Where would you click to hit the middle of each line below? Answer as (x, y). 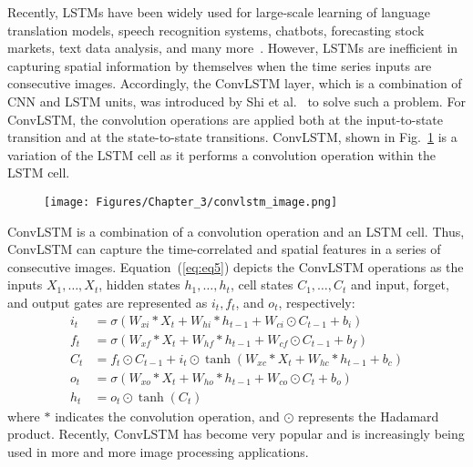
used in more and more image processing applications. (158, 451)
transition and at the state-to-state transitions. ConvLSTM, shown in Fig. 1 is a (232, 137)
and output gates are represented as (108, 302)
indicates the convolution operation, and (167, 416)
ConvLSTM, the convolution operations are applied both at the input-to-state (226, 119)
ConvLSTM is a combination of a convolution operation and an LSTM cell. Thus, (236, 231)
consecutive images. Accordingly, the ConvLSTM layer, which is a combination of (235, 83)
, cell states (262, 284)
